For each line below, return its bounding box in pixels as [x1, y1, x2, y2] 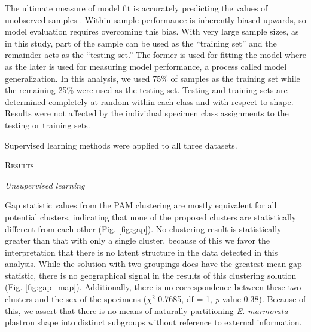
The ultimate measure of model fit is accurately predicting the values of [5, 2, 268, 14]
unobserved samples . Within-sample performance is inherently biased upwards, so [5, 13, 306, 26]
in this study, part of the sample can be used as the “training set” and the [5, 36, 277, 49]
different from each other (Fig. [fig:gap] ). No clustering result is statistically [5, 222, 282, 235]
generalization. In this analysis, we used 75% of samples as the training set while [5, 72, 300, 84]
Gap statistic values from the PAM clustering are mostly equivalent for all [5, 199, 277, 211]
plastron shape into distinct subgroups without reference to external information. [5, 316, 302, 328]
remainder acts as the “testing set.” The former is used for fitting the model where [5, 48, 306, 61]
